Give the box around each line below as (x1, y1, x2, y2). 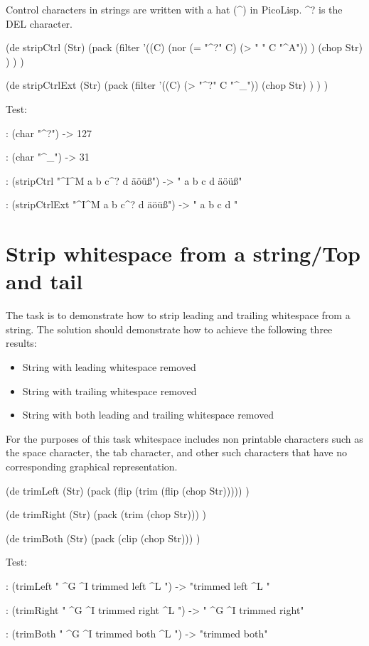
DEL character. (6, 16, 73, 31)
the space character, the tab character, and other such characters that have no (6, 445, 347, 460)
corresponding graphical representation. (6, 459, 178, 473)
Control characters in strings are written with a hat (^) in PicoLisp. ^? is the (6, 2, 343, 16)
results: (6, 335, 37, 350)
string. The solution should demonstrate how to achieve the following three (6, 321, 333, 336)
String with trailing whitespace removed (22, 383, 197, 398)
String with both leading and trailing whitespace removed (22, 407, 274, 422)
